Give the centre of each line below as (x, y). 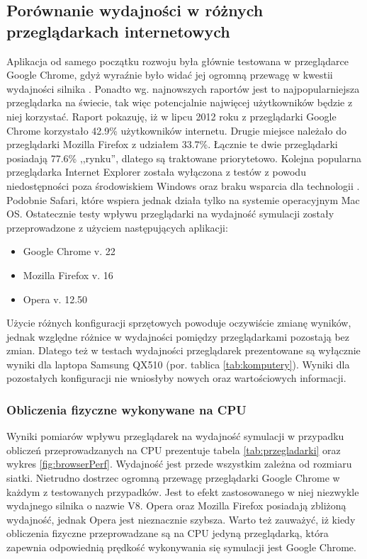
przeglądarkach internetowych (118, 31)
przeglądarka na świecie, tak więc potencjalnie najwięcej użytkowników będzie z (180, 102)
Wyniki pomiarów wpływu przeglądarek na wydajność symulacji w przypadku (175, 436)
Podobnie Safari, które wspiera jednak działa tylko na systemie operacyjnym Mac (183, 199)
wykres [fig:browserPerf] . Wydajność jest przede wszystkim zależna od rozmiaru (179, 464)
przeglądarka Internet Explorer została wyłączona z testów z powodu (156, 172)
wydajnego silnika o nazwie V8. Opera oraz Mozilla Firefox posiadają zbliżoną (176, 506)
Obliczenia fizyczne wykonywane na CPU (126, 409)
